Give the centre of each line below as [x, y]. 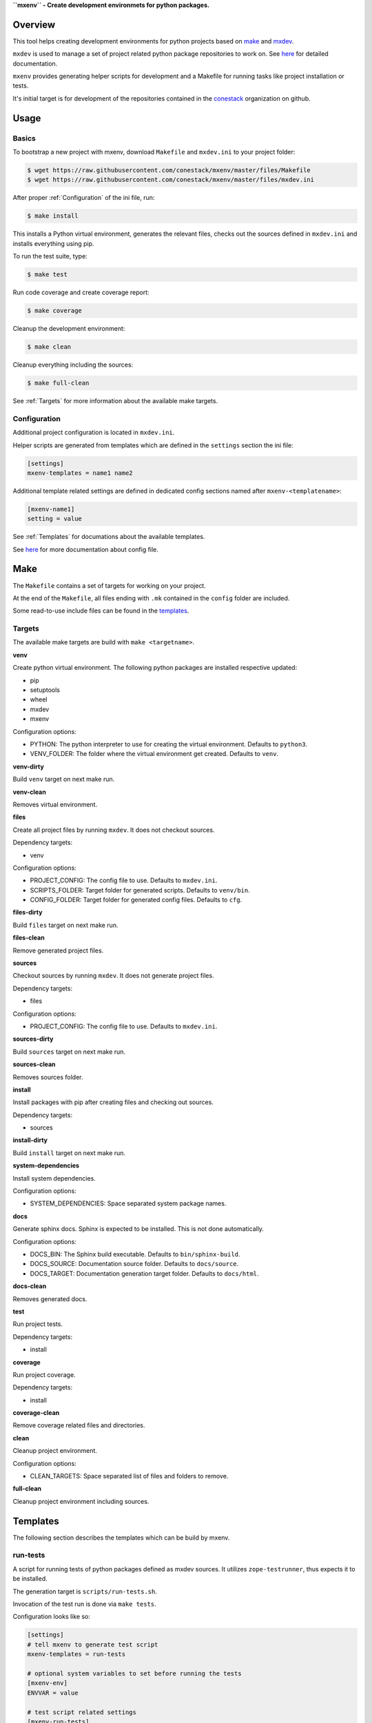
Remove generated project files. [58, 950]
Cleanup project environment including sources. [81, 1501]
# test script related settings [82, 1712]
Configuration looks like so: [52, 1617]
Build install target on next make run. [69, 1153]
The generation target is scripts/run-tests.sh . [85, 1591]
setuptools [45, 690]
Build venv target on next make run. [64, 779]
